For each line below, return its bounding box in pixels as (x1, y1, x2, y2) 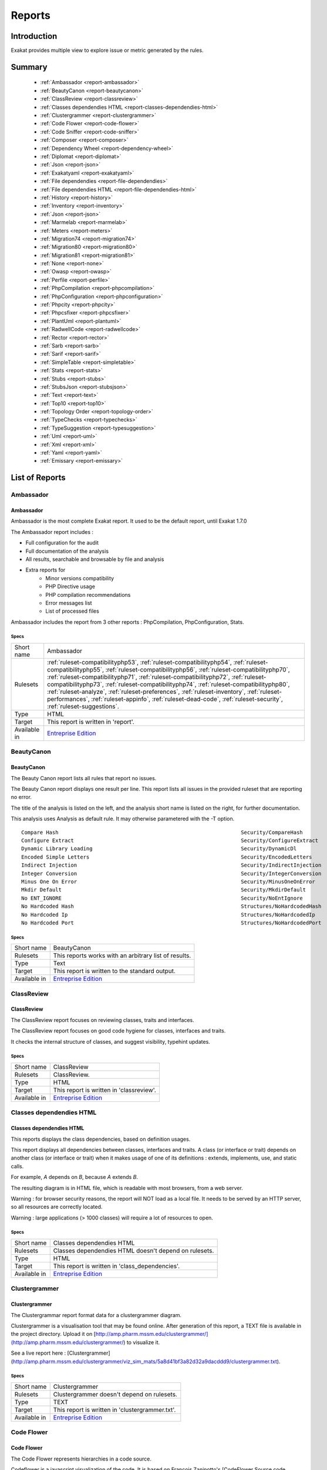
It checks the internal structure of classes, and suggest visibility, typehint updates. (11, 1038, 211, 1045)
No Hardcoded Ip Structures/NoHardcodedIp (21, 911, 315, 918)
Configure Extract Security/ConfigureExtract (21, 837, 319, 844)
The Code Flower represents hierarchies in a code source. (11, 1455, 152, 1462)
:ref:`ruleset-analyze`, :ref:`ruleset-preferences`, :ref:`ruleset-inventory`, (47, 688, 246, 696)
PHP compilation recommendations (45, 591, 131, 598)
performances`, (47, 695, 90, 703)
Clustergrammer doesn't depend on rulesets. (53, 1390, 177, 1398)
